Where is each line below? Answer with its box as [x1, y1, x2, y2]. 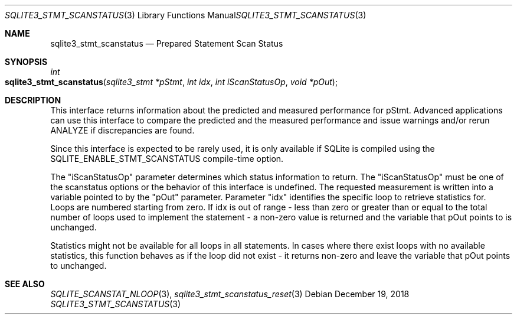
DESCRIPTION [5, 95, 61, 105]
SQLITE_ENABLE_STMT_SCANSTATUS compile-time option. [50, 154, 284, 164]
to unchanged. [50, 261, 107, 271]
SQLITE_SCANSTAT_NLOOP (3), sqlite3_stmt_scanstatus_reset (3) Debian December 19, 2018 [50, 289, 410, 299]
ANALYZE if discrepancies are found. [50, 125, 195, 135]
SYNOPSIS [5, 57, 48, 67]
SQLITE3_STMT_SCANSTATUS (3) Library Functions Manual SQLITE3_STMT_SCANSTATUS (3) [5, 10, 367, 20]
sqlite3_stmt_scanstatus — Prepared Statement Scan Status [50, 38, 283, 48]
